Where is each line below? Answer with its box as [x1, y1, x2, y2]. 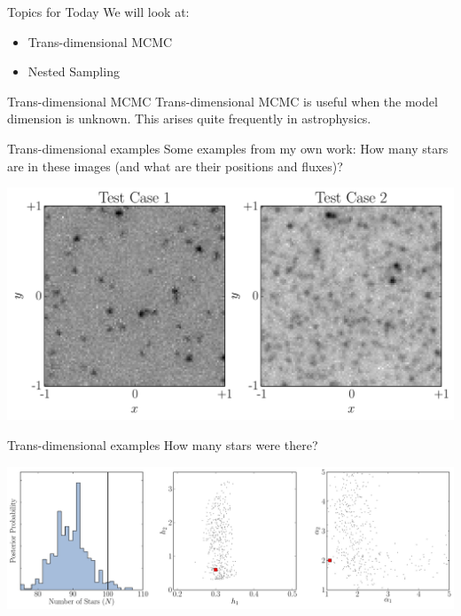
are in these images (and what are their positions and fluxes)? [7, 156, 343, 175]
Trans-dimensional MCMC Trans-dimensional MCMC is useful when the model [7, 91, 438, 110]
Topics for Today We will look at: [7, 3, 190, 20]
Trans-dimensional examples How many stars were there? [7, 436, 318, 454]
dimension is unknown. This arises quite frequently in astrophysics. [7, 109, 371, 128]
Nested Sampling [27, 62, 120, 81]
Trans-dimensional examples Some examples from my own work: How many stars [7, 138, 449, 157]
